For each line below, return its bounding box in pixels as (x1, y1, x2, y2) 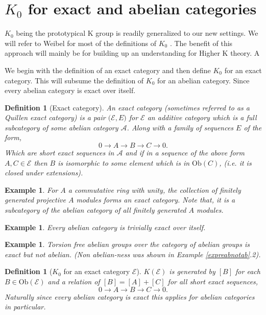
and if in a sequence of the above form (125, 147, 245, 158)
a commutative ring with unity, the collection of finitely (68, 184, 241, 195)
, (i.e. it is (219, 157, 252, 168)
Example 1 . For (5, 184, 58, 195)
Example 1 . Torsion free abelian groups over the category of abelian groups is (5, 239, 250, 250)
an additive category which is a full (147, 112, 257, 123)
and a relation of (47, 276, 100, 286)
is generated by (169, 266, 215, 277)
